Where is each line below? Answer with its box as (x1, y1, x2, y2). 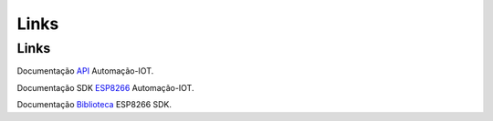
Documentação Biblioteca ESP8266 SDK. (16, 99, 173, 110)
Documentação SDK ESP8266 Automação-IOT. (16, 82, 194, 93)
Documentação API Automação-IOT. (16, 66, 154, 76)
